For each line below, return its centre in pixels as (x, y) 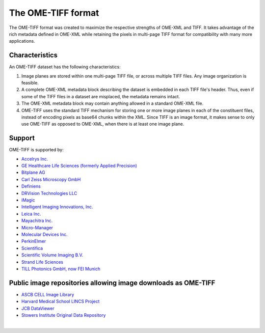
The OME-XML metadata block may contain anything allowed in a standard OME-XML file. (112, 104)
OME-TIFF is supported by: (36, 150)
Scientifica (32, 248)
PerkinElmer (34, 241)
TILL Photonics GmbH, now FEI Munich (61, 269)
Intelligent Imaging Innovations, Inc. (57, 207)
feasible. (30, 83)
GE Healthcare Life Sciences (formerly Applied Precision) (79, 166)
